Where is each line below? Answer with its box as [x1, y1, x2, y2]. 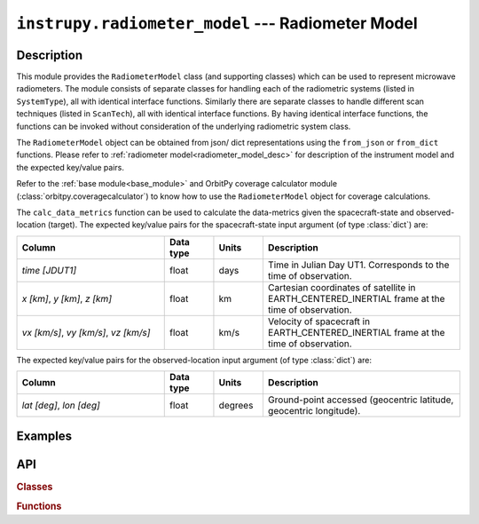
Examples [16, 428, 73, 443]
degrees [218, 400, 254, 412]
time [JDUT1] [21, 264, 77, 276]
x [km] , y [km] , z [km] [21, 292, 113, 305]
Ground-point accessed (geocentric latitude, [267, 393, 454, 406]
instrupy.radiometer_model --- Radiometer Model [16, 13, 419, 33]
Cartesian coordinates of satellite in [267, 281, 416, 293]
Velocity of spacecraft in [267, 315, 371, 328]
